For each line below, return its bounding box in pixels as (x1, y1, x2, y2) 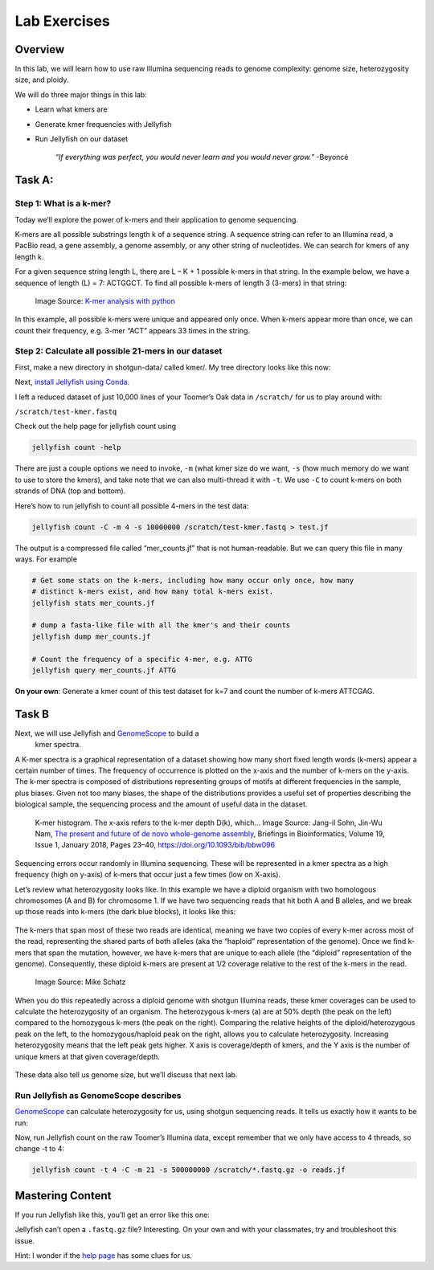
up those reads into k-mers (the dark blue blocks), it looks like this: (14, 907, 236, 917)
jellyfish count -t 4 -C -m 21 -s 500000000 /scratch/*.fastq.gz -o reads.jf (31, 1166, 346, 1174)
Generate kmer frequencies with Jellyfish (35, 119, 172, 129)
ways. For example (14, 554, 78, 564)
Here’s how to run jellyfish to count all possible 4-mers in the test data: (14, 500, 249, 510)
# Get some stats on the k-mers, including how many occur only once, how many (31, 575, 354, 585)
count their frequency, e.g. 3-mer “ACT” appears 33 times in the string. (14, 325, 251, 335)
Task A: (14, 174, 54, 187)
